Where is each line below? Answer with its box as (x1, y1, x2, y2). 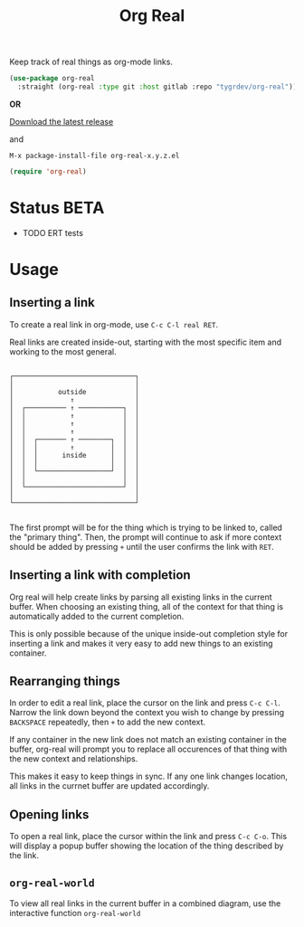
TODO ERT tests (22, 227, 84, 238)
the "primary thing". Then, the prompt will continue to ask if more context (9, 531, 282, 543)
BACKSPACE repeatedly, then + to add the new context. (9, 716, 206, 728)
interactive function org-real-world (9, 908, 141, 918)
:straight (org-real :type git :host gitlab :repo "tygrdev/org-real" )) (17, 82, 298, 91)
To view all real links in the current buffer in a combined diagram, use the (9, 898, 281, 909)
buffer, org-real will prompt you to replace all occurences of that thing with (9, 743, 288, 755)
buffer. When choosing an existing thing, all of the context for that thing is (9, 601, 283, 611)
